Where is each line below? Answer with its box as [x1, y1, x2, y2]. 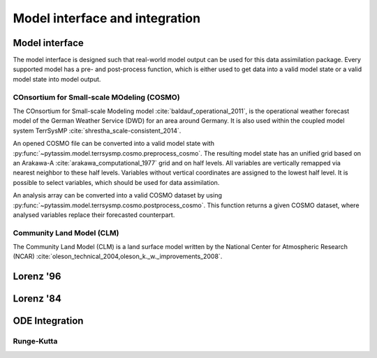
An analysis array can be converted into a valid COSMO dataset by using [13, 191, 223, 200]
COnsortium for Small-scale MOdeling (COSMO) [13, 92, 181, 102]
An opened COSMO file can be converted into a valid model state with [13, 140, 214, 148]
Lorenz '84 [13, 293, 62, 305]
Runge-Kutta [13, 336, 58, 346]
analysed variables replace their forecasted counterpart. [13, 210, 175, 219]
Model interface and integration [13, 10, 201, 26]
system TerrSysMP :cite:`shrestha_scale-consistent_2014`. [13, 126, 182, 135]
